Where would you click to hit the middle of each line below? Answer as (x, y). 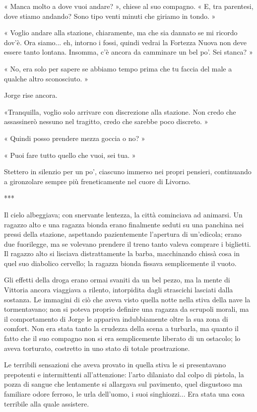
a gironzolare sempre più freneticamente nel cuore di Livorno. (97, 181)
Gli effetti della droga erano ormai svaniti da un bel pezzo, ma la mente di (117, 280)
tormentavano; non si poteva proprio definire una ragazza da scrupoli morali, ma (127, 309)
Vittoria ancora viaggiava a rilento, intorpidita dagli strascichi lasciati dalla (119, 290)
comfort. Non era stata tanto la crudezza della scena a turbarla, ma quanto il (121, 328)
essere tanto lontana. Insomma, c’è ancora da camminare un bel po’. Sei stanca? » (128, 52)
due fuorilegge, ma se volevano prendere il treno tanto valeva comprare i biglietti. (128, 243)
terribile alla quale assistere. (47, 403)
